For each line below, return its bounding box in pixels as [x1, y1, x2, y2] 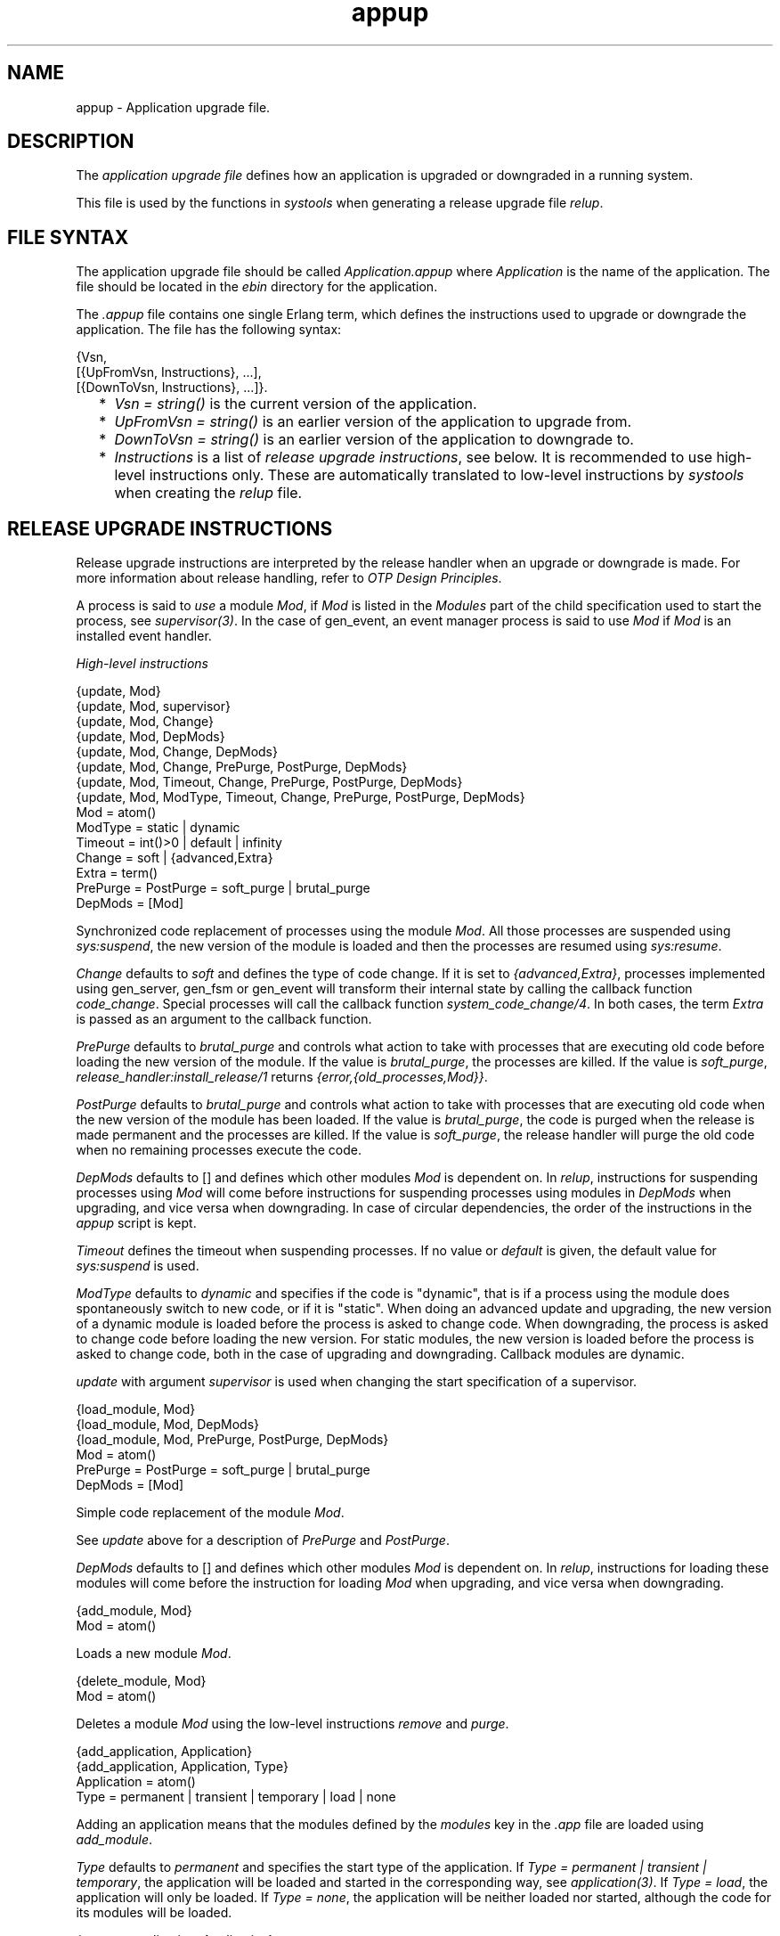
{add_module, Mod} [76, 1603, 192, 1619]
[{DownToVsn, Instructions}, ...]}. [76, 380, 268, 396]
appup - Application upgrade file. [76, 99, 271, 115]
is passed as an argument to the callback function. [76, 1011, 372, 1027]
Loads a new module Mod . [76, 1646, 232, 1662]
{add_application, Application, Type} [76, 1759, 288, 1775]
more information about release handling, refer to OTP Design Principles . [76, 570, 502, 586]
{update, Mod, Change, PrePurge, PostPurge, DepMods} [76, 759, 408, 775]
